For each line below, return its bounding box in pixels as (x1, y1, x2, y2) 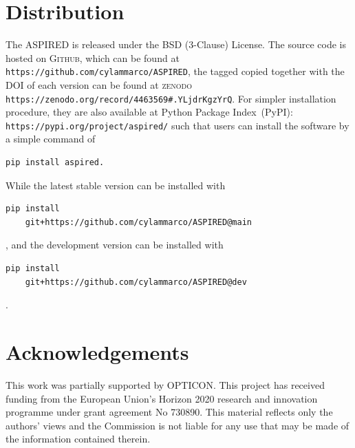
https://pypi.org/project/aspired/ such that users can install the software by (6, 118, 349, 132)
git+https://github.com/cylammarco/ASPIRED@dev (25, 277, 247, 287)
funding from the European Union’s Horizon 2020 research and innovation (6, 391, 318, 405)
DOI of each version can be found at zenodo (6, 77, 193, 92)
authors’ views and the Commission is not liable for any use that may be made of (6, 418, 349, 432)
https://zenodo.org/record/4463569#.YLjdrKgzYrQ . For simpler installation (6, 91, 336, 105)
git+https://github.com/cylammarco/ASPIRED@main (25, 217, 252, 227)
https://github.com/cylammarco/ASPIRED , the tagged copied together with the (6, 64, 345, 78)
